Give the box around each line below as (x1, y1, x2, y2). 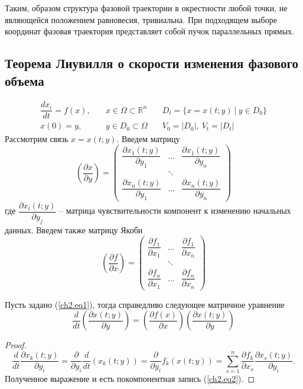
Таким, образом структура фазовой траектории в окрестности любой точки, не (5, 2, 288, 14)
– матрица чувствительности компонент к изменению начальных (58, 204, 291, 217)
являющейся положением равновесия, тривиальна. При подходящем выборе (5, 13, 277, 25)
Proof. (5, 339, 27, 351)
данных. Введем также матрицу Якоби (5, 223, 143, 236)
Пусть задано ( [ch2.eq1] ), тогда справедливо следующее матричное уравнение (5, 298, 285, 310)
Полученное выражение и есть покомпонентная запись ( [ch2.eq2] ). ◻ (5, 372, 255, 384)
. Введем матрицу (116, 132, 180, 144)
